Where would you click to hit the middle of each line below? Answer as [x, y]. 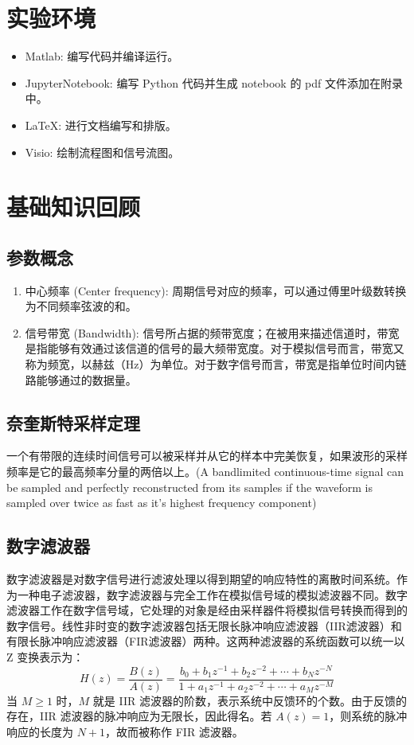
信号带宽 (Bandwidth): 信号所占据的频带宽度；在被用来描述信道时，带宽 [212, 332]
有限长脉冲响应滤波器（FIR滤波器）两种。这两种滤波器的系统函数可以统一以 [206, 641]
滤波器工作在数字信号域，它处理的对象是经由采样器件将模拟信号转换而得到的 [207, 610]
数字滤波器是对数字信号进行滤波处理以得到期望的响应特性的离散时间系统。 [201, 579]
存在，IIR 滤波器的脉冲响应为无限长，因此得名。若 [139, 716]
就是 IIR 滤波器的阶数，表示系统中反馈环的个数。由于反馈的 [250, 700]
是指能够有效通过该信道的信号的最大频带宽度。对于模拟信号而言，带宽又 [215, 348]
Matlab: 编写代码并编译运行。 [102, 56]
